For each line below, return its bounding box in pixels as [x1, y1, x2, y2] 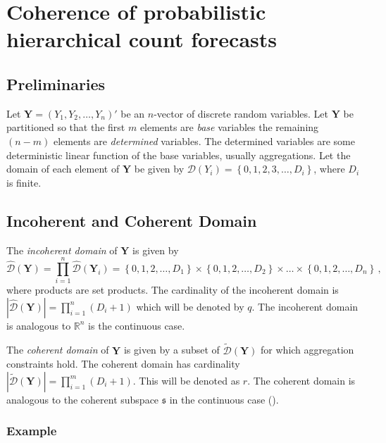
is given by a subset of [123, 342, 220, 357]
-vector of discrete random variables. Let [154, 106, 329, 120]
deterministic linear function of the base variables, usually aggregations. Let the [6, 147, 351, 162]
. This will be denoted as [132, 373, 240, 387]
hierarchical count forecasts [6, 25, 278, 54]
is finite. [6, 175, 42, 189]
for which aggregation [261, 342, 354, 357]
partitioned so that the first [6, 120, 125, 135]
